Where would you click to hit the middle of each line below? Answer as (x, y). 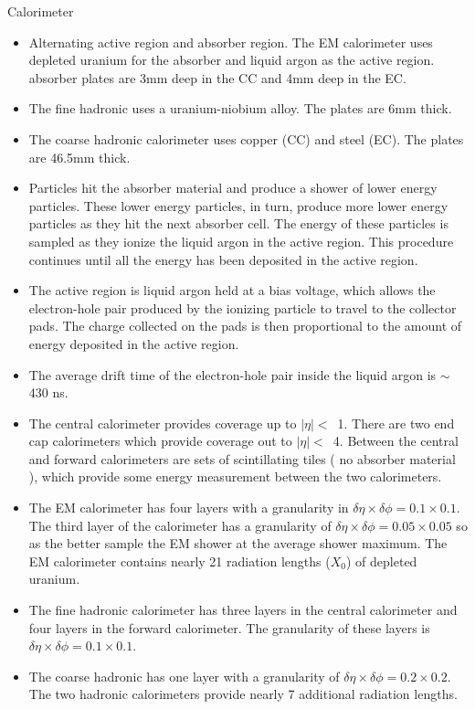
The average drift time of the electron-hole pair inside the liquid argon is (232, 374)
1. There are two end (396, 423)
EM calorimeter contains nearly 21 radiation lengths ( (179, 561)
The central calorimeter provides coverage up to (163, 423)
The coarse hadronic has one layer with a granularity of (184, 676)
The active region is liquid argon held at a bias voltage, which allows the (232, 290)
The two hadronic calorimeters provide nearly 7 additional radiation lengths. (243, 694)
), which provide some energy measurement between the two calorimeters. (235, 476)
